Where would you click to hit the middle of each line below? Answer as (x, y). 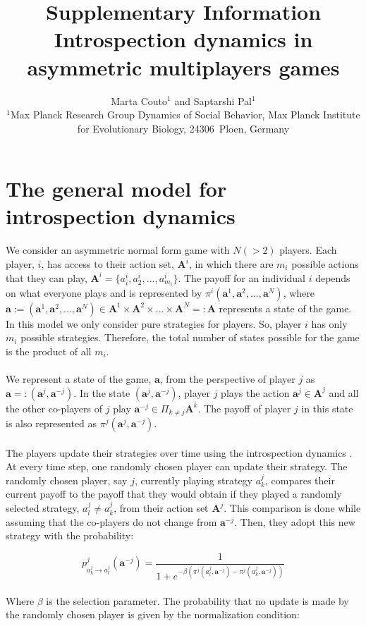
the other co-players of (54, 408)
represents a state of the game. (285, 308)
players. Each (308, 250)
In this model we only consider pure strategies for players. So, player (154, 323)
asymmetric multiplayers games (183, 67)
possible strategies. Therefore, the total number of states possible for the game (190, 337)
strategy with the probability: (70, 535)
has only (329, 323)
